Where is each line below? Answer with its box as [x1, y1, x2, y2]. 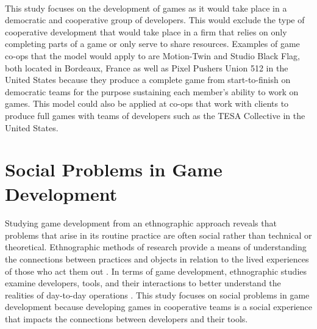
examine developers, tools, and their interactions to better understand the [5, 277, 281, 289]
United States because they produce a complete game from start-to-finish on [5, 73, 291, 86]
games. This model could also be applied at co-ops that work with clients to [5, 97, 289, 110]
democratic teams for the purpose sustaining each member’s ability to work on [5, 85, 299, 98]
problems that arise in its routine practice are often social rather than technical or [5, 228, 312, 241]
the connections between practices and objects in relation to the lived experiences [5, 253, 309, 266]
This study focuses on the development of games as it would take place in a [5, 1, 287, 14]
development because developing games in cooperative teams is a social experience [5, 300, 312, 313]
